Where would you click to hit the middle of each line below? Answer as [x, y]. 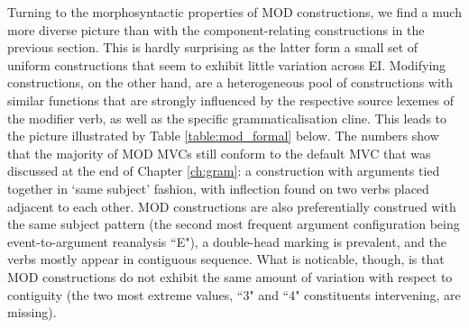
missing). [32, 312]
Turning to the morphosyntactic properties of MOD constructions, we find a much [234, 12]
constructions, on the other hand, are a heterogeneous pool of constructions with [230, 82]
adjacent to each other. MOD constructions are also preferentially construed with [232, 206]
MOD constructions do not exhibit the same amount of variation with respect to [230, 276]
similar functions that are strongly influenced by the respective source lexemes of [230, 100]
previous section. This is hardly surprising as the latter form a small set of [213, 47]
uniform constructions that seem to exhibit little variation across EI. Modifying [227, 64]
